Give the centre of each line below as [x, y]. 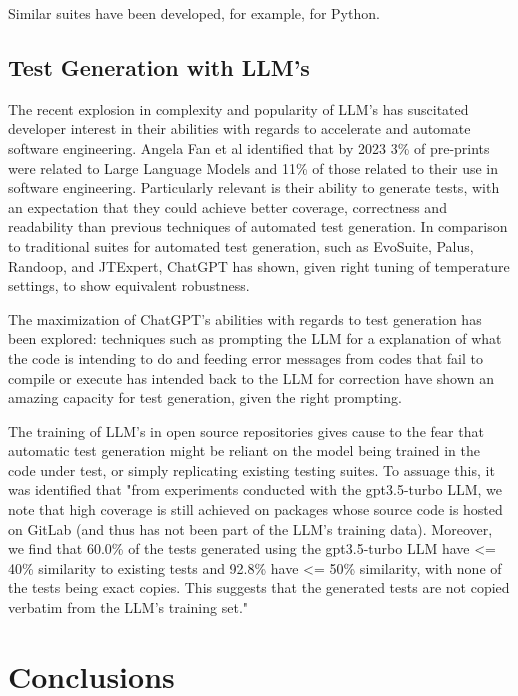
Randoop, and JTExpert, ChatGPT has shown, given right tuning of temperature [259, 265]
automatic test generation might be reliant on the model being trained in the [244, 450]
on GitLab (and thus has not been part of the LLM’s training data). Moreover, [250, 528]
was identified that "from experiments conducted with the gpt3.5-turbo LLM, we [255, 489]
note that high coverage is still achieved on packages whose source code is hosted [255, 509]
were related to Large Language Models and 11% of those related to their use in [253, 167]
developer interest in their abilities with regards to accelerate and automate [239, 128]
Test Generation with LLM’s [159, 66]
